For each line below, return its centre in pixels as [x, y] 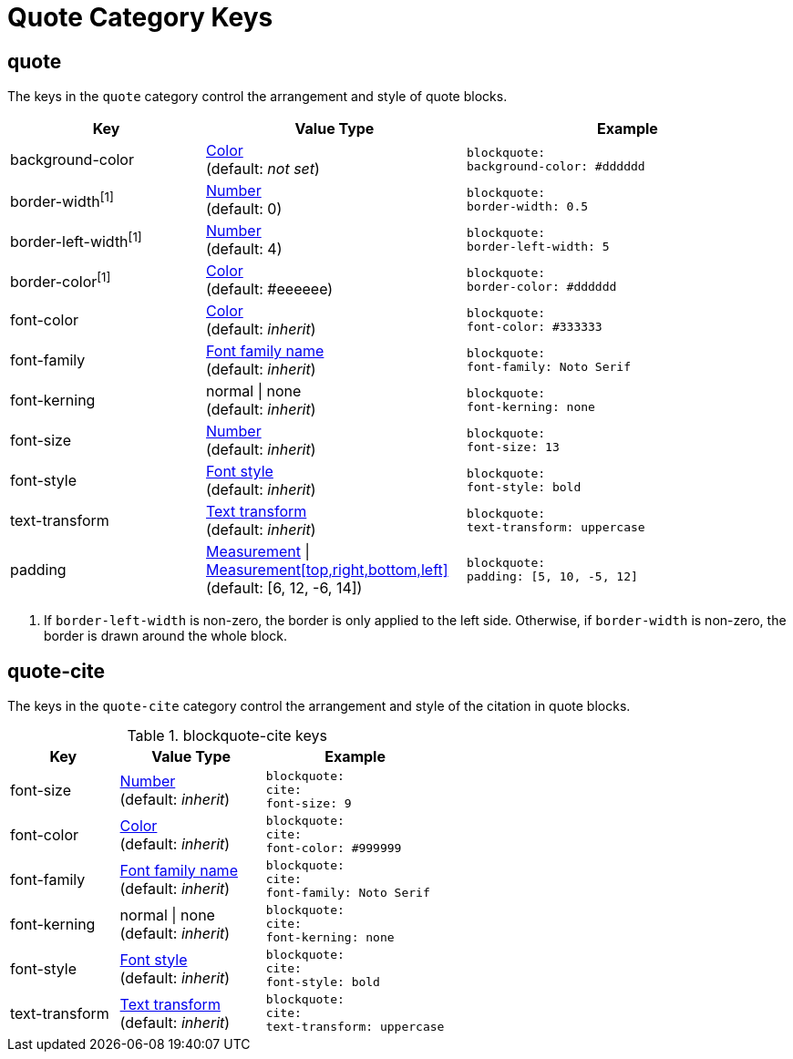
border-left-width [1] [76, 240]
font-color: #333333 [534, 327]
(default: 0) [244, 209]
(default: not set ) [263, 169]
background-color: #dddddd [556, 167]
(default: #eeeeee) [270, 289]
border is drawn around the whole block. [166, 636]
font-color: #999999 [334, 848]
